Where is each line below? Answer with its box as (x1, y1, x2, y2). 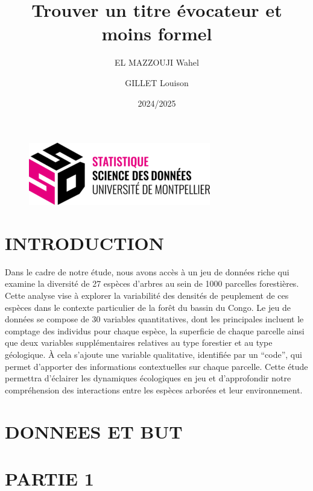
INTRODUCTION (5, 230, 165, 255)
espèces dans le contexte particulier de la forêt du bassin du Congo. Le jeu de (5, 301, 291, 313)
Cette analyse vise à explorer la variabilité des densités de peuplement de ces (5, 289, 289, 301)
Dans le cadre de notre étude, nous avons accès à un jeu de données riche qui (5, 265, 289, 278)
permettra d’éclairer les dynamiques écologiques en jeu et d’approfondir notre (5, 372, 291, 384)
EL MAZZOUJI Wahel (115, 56, 199, 69)
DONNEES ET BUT (5, 419, 183, 443)
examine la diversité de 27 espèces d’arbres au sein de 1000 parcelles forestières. (5, 277, 299, 290)
